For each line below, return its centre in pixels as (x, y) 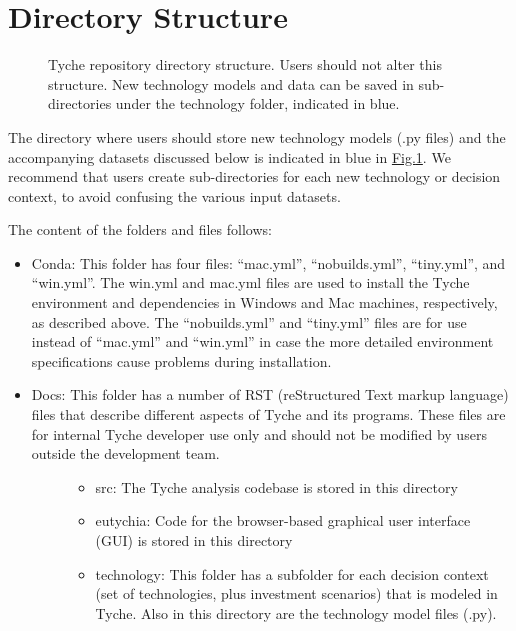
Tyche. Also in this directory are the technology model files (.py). (296, 612)
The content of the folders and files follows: (140, 229)
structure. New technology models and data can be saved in (231, 83)
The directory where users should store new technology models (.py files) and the (257, 136)
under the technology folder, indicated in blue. (257, 103)
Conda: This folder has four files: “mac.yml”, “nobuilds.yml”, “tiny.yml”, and (268, 262)
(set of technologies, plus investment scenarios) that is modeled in (296, 593)
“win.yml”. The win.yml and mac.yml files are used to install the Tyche (250, 282)
